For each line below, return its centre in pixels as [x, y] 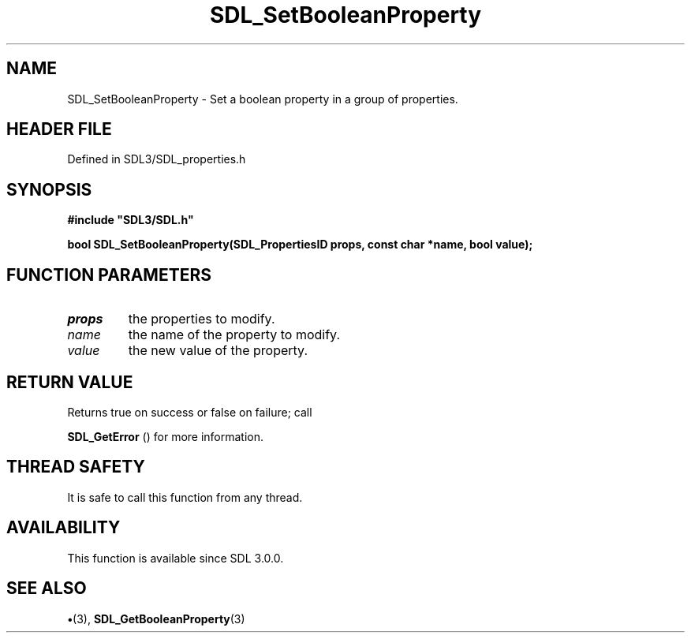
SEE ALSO [47, 589]
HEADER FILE [59, 129]
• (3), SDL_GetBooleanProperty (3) [156, 618]
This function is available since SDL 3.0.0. [176, 558]
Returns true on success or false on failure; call [190, 412]
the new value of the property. [218, 351]
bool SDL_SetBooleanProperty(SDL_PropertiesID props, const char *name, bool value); [300, 245]
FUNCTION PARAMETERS [109, 275]
